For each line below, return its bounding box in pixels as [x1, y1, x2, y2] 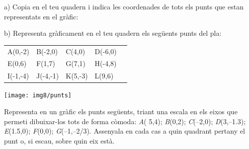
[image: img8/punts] [4, 92, 72, 99]
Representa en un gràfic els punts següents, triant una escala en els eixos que [4, 106, 238, 116]
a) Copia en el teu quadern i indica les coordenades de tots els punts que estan [4, 1, 244, 11]
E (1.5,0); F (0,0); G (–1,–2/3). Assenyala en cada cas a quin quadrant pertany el [4, 126, 245, 136]
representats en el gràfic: [4, 11, 79, 21]
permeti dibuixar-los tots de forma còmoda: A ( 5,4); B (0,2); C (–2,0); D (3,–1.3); [4, 116, 246, 126]
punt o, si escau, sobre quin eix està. [4, 135, 115, 146]
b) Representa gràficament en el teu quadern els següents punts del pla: [4, 28, 222, 38]
